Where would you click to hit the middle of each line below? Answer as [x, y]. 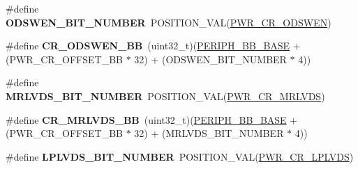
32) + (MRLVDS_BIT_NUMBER [209, 133]
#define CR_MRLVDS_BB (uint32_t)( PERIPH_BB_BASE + [152, 119]
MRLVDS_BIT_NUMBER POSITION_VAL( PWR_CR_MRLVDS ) [165, 96]
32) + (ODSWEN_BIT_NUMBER [210, 59]
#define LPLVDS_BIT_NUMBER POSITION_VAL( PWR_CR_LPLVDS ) [180, 156]
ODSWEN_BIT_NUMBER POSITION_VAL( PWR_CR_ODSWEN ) [169, 22]
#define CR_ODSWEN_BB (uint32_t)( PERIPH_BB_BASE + [153, 46]
